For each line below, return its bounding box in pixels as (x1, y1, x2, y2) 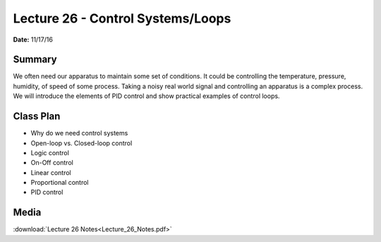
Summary (13, 54, 57, 66)
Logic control (30, 148, 70, 157)
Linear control (30, 168, 72, 176)
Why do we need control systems (30, 129, 128, 138)
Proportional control (30, 179, 89, 187)
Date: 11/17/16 (13, 35, 53, 44)
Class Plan (13, 110, 61, 123)
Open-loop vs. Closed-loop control (30, 138, 133, 147)
